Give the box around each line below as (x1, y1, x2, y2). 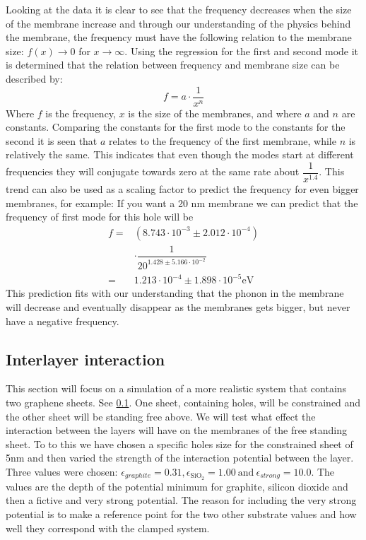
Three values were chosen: (6, 464, 118, 479)
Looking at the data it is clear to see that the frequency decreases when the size (6, 2, 352, 16)
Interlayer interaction (6, 348, 165, 370)
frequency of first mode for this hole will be (6, 209, 194, 224)
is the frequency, (45, 105, 116, 120)
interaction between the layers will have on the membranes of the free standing (6, 423, 347, 438)
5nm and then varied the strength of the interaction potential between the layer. (6, 450, 354, 465)
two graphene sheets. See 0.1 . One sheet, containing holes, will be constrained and (6, 394, 361, 409)
